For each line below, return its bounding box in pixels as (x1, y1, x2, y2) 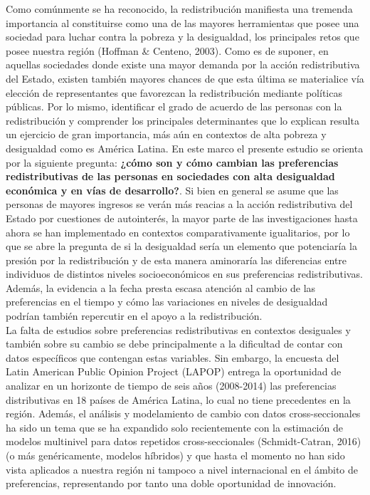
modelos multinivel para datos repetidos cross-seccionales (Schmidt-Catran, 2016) (6, 434, 361, 449)
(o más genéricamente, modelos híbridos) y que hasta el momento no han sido (6, 448, 345, 462)
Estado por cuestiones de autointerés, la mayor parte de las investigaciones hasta (6, 210, 358, 225)
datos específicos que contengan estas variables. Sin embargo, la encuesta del (6, 350, 339, 365)
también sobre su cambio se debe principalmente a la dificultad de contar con (6, 336, 343, 351)
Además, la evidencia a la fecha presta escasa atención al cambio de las (6, 280, 316, 295)
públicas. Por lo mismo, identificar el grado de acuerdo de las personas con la (6, 99, 342, 114)
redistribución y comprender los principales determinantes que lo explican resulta (6, 113, 359, 127)
